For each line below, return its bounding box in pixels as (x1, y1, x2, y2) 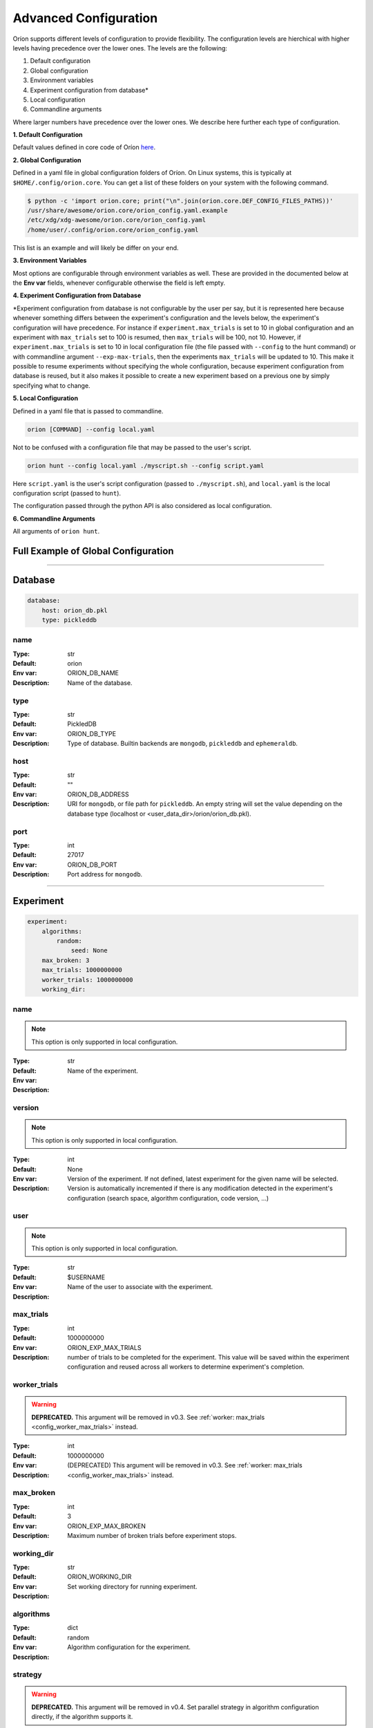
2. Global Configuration (12, 156, 82, 164)
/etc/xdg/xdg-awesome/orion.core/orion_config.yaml (27, 216, 207, 224)
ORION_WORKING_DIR (67, 1572, 132, 1581)
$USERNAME (67, 1272, 106, 1281)
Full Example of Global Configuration (12, 545, 174, 556)
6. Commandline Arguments (12, 514, 96, 523)
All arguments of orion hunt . (12, 527, 100, 536)
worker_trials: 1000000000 (41, 975, 134, 984)
